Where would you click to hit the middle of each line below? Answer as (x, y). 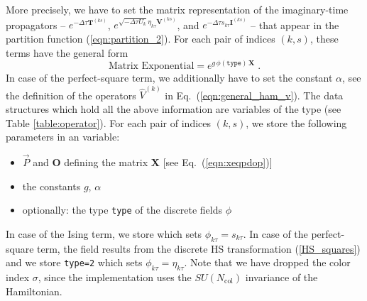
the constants (51, 186)
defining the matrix (106, 162)
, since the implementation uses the (115, 277)
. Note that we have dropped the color (267, 262)
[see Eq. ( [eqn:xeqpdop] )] (218, 162)
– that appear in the (295, 24)
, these (324, 38)
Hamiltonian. (34, 291)
